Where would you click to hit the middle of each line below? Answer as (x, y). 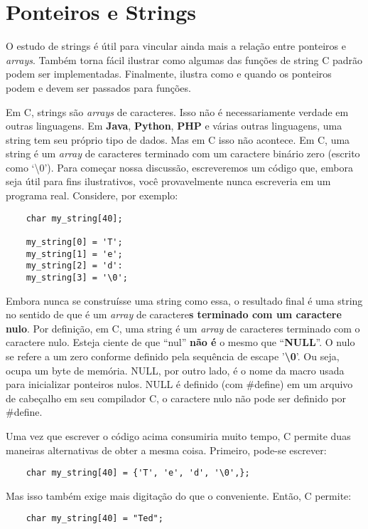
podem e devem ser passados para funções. (98, 87)
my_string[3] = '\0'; (77, 277)
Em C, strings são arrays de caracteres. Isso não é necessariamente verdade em (177, 111)
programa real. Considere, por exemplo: (92, 195)
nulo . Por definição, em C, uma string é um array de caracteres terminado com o (183, 328)
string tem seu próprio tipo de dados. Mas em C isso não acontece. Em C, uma (178, 139)
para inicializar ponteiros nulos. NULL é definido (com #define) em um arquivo (179, 384)
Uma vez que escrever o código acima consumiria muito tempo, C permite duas (178, 435)
